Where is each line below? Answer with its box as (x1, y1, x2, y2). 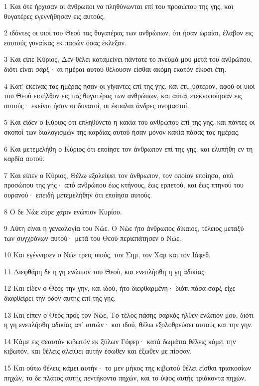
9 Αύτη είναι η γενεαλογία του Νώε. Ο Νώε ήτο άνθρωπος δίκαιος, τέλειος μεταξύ (4, 223, 244, 233)
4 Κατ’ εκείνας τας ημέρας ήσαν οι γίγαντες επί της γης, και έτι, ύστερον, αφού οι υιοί (4, 80, 255, 91)
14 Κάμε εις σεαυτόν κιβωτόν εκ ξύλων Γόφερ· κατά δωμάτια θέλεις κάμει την (4, 336, 236, 346)
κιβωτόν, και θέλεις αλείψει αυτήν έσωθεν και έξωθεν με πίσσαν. (4, 346, 192, 356)
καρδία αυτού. (4, 153, 45, 164)
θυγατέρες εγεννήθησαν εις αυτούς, (4, 10, 105, 21)
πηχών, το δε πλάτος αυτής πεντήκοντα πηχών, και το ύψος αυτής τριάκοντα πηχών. (4, 372, 247, 383)
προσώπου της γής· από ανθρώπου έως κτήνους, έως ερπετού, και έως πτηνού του (4, 180, 244, 190)
